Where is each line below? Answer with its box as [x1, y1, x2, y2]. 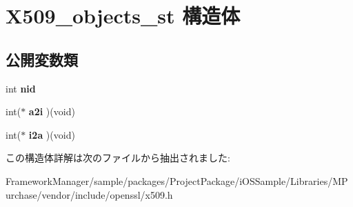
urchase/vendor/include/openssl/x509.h [6, 187, 173, 201]
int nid [6, 81, 36, 95]
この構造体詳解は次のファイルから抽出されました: [6, 150, 230, 165]
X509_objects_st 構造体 [6, 1, 241, 30]
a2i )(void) [28, 104, 75, 119]
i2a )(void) [28, 127, 75, 141]
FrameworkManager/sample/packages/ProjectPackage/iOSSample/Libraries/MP [6, 173, 348, 188]
